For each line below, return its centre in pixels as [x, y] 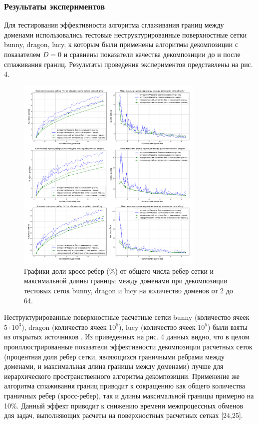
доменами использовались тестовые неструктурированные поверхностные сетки [126, 34]
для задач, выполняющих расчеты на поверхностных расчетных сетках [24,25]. [124, 415]
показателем [22, 54]
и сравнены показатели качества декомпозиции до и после [152, 54]
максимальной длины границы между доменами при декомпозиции [126, 281]
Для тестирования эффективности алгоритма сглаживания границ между [114, 25]
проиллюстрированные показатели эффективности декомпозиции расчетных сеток [128, 347]
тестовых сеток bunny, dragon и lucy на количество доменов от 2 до [129, 291]
